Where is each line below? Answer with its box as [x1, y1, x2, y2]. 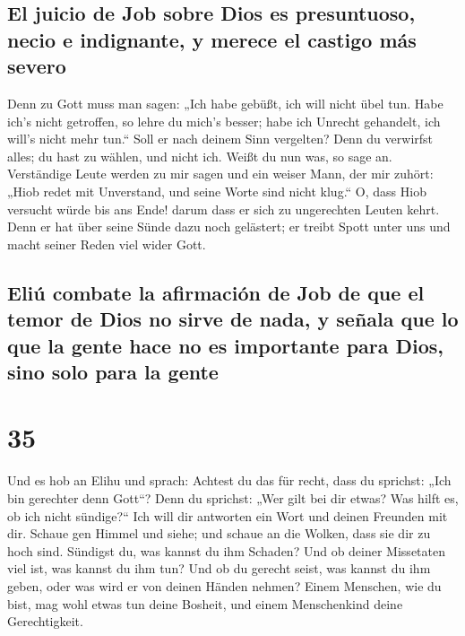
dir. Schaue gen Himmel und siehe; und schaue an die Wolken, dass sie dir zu [7, 524, 431, 543]
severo [7, 52, 66, 80]
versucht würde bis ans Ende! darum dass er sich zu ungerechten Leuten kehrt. [7, 199, 440, 218]
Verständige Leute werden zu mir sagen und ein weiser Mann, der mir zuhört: [7, 164, 434, 183]
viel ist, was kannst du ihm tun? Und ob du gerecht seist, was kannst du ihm [7, 559, 431, 578]
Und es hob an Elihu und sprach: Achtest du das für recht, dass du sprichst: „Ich [7, 471, 452, 490]
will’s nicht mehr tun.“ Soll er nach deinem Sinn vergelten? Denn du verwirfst [7, 129, 434, 148]
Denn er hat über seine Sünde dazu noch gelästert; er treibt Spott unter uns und [7, 217, 451, 236]
